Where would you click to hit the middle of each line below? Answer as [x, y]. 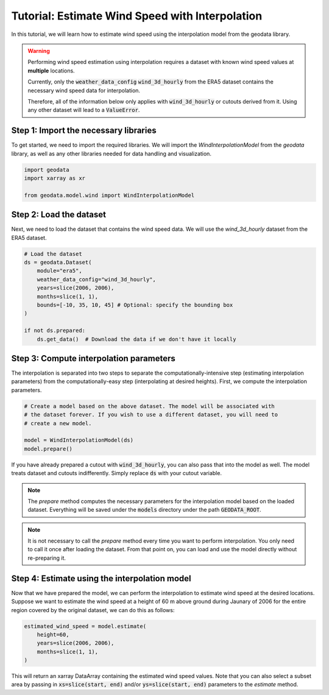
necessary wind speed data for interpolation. [84, 90]
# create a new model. [58, 423]
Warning [39, 51]
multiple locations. [51, 71]
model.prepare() [48, 449]
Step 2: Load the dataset [59, 215]
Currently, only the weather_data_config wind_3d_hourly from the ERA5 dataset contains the [150, 82]
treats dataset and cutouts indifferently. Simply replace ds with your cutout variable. [117, 473]
